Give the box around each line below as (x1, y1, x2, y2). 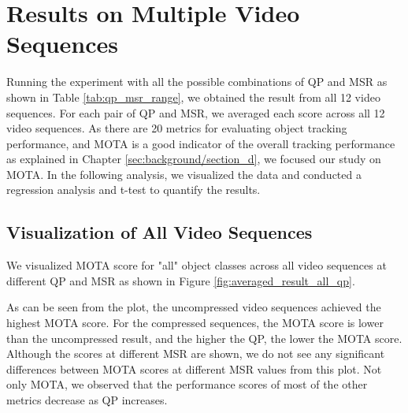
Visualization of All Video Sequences (6, 220, 313, 244)
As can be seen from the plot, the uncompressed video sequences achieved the (6, 299, 381, 315)
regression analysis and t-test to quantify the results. (6, 181, 261, 198)
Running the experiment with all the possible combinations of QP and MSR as (6, 73, 388, 90)
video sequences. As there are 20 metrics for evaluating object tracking (6, 120, 347, 136)
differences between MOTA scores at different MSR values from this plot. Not (6, 360, 382, 377)
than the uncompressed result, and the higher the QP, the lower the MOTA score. (6, 329, 402, 346)
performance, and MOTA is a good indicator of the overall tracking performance (6, 135, 395, 151)
